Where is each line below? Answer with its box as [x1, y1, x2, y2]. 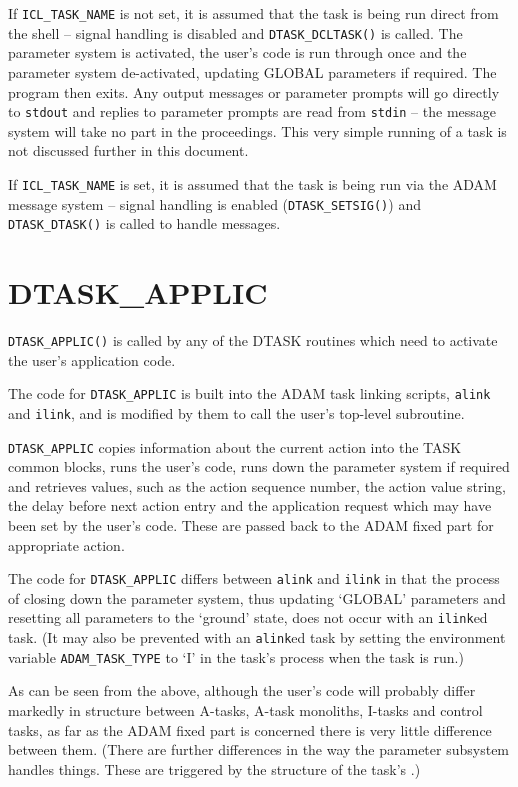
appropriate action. [8, 534, 125, 555]
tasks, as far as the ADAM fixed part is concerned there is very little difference [8, 719, 492, 740]
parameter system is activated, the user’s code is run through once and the [8, 42, 467, 63]
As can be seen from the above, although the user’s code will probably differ [8, 680, 476, 701]
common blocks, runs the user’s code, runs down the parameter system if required [8, 456, 510, 477]
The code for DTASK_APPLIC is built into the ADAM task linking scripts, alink [8, 383, 491, 404]
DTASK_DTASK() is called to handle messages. [8, 213, 281, 234]
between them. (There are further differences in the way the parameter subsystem [8, 739, 510, 760]
